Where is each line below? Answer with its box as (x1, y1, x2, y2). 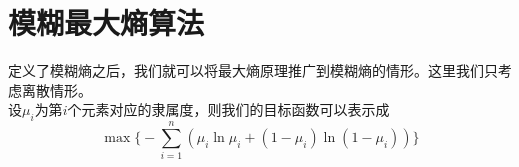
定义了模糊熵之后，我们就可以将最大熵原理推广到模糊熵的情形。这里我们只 (8, 60, 498, 81)
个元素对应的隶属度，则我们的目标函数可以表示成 (67, 99, 390, 120)
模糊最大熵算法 (8, 2, 205, 43)
